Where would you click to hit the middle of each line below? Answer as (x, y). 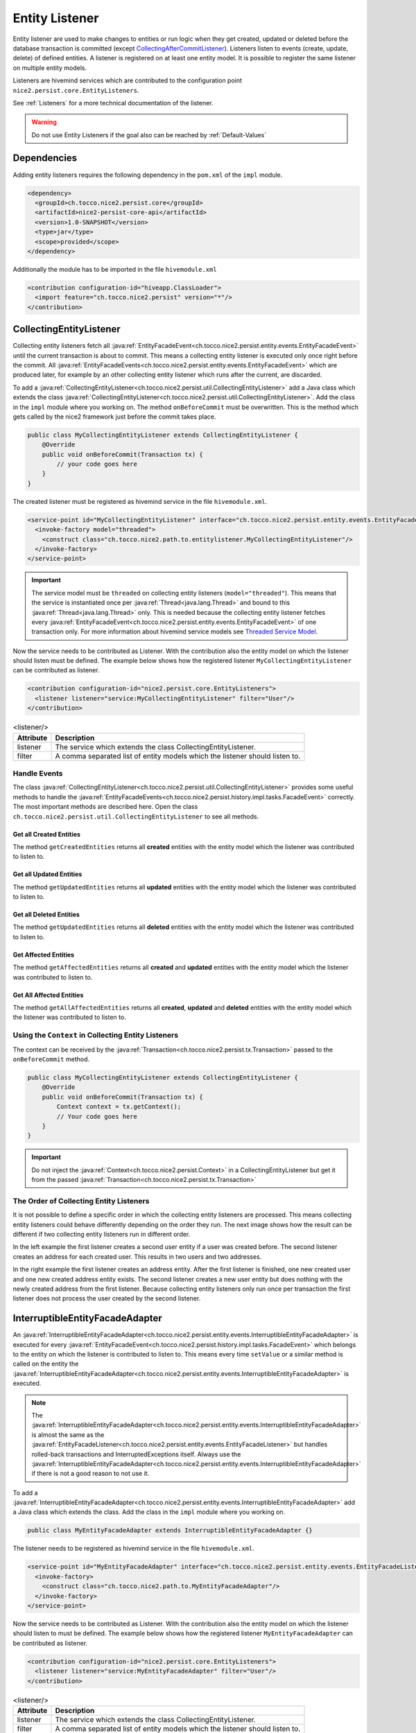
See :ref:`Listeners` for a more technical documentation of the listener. (113, 103)
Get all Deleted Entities (46, 914)
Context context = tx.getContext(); (119, 1107)
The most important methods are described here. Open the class (105, 807)
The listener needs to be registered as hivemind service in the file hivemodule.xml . (133, 1549)
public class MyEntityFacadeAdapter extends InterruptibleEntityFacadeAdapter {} (170, 1531)
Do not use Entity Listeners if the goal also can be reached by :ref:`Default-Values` (149, 134)
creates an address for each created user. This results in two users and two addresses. (137, 1256)
